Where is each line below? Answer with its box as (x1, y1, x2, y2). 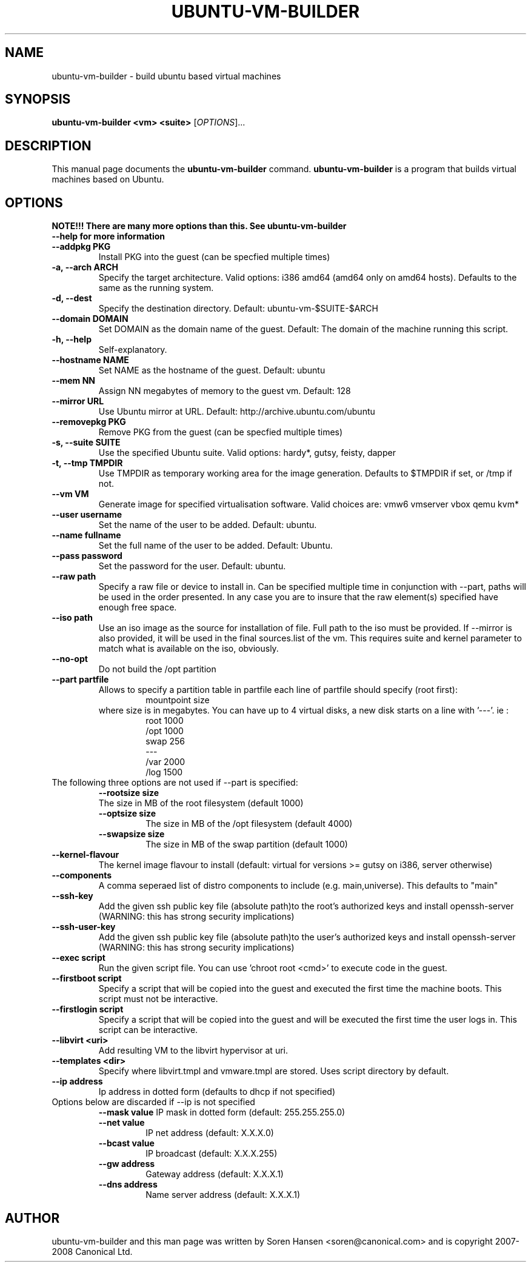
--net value (98, 1117, 145, 1128)
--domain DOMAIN (52, 313, 129, 324)
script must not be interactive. (98, 994, 218, 1005)
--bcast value (98, 1138, 155, 1149)
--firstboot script (52, 973, 122, 984)
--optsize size (98, 808, 156, 819)
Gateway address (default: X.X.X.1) (145, 1169, 284, 1180)
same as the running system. (98, 282, 214, 293)
